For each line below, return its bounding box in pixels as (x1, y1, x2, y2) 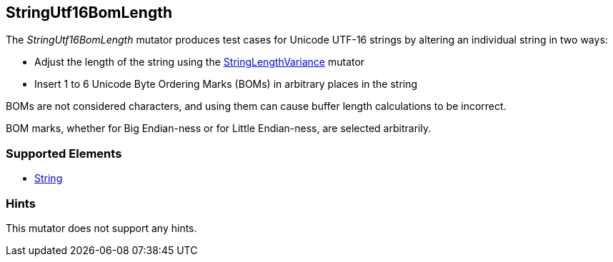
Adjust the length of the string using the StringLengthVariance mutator (34, 56, 365, 69)
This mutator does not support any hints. (6, 221, 197, 234)
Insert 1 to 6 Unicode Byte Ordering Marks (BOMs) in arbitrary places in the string (34, 78, 418, 91)
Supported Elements (6, 146, 122, 161)
